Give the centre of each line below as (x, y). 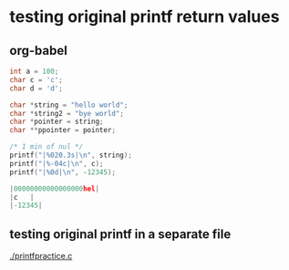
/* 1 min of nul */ (46, 147)
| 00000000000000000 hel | (55, 189)
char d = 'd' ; (36, 88)
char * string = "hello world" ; (69, 105)
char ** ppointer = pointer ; (63, 130)
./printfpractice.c (41, 256)
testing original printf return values (144, 17)
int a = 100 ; (34, 71)
